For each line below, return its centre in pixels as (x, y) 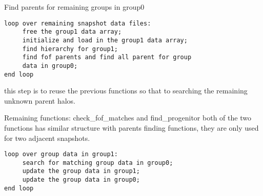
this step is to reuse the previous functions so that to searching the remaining (126, 91)
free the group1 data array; (72, 32)
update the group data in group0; (81, 180)
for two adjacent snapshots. (47, 138)
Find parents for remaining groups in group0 (74, 7)
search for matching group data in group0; (98, 163)
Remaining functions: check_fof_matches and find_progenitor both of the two (128, 118)
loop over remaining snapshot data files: (78, 23)
